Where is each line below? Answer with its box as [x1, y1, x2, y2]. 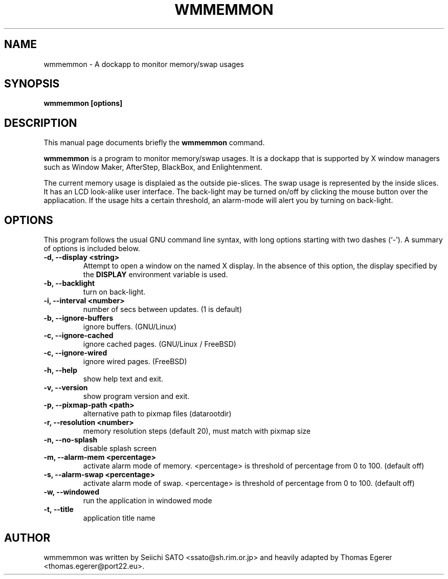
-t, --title [43, 505, 74, 514]
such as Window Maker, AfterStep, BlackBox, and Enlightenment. [43, 163, 262, 172]
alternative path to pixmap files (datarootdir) [83, 409, 232, 418]
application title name [83, 514, 155, 523]
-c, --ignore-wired [43, 348, 107, 358]
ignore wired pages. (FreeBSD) [83, 357, 187, 366]
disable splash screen [83, 444, 156, 453]
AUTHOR [4, 531, 51, 544]
